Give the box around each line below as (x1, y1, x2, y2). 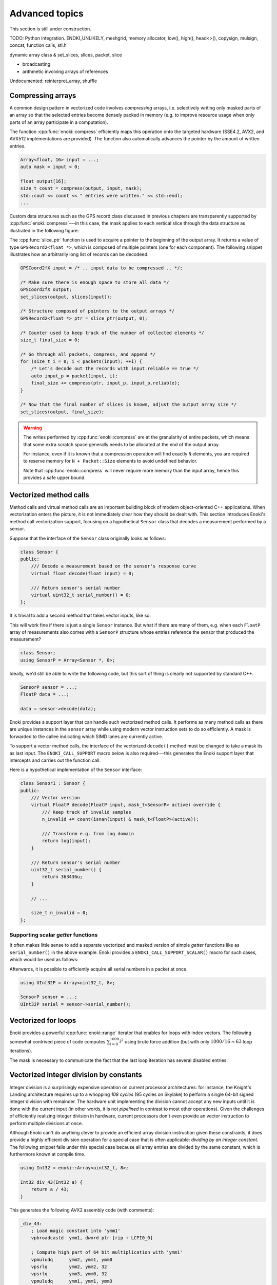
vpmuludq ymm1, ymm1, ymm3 (31, 1278, 113, 1284)
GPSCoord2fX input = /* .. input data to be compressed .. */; (20, 265, 183, 271)
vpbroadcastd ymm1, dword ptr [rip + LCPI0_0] (31, 1235, 153, 1241)
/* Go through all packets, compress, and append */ (20, 351, 156, 357)
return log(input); (42, 838, 91, 844)
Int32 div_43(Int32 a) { (20, 1179, 83, 1185)
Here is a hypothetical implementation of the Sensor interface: (9, 766, 142, 773)
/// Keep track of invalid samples (42, 809, 132, 815)
